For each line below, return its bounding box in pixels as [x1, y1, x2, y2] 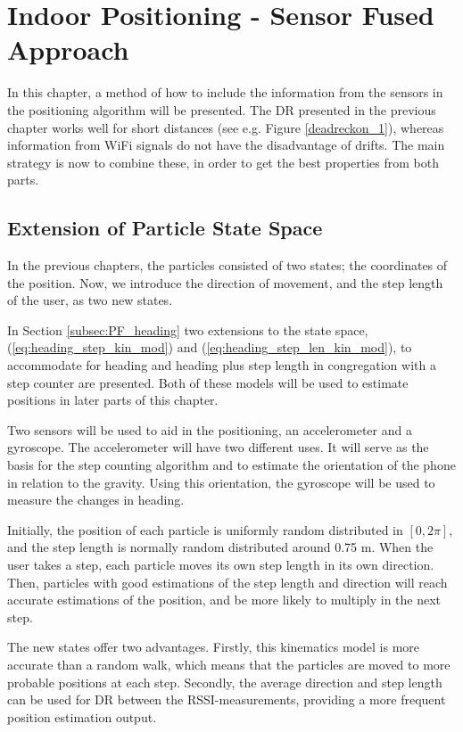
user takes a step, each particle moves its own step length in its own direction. [7, 555, 434, 573]
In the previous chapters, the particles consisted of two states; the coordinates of [7, 256, 448, 275]
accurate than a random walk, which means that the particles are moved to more [7, 654, 451, 673]
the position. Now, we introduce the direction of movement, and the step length [7, 273, 443, 292]
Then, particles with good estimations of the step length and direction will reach [7, 572, 448, 591]
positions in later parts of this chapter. [7, 391, 219, 409]
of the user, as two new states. [7, 291, 173, 309]
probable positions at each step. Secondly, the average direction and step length [7, 672, 442, 691]
